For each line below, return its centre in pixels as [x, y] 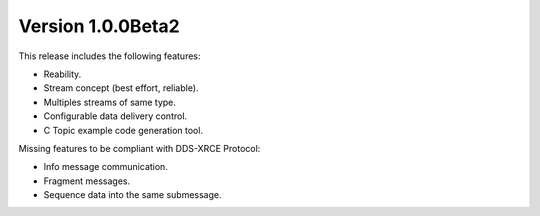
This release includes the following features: [109, 56]
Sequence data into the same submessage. [132, 195]
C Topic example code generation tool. [123, 130]
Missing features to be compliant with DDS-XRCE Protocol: [139, 148]
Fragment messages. [87, 181]
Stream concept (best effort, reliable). [121, 88]
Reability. [62, 74]
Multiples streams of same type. [110, 102]
